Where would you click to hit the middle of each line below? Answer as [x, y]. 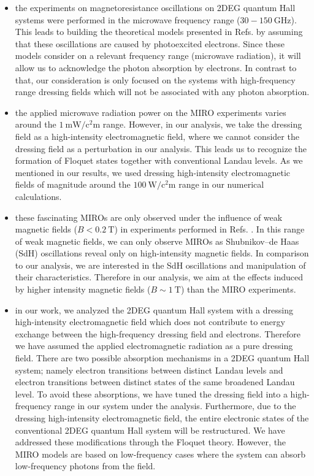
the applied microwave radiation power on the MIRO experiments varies [151, 112]
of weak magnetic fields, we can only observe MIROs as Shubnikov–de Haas [157, 241]
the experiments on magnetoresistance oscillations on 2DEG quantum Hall [155, 7]
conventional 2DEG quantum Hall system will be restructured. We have [150, 430]
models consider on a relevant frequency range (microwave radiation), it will [158, 56]
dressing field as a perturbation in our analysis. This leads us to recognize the [161, 148]
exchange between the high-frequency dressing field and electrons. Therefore [158, 333]
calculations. [38, 196]
